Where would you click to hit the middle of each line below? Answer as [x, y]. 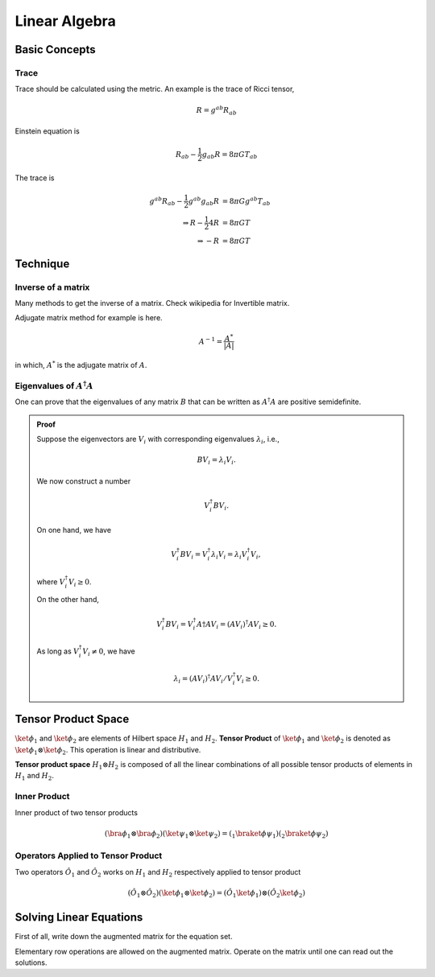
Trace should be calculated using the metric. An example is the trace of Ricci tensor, [155, 89]
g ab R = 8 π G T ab [230, 155]
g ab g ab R [204, 202]
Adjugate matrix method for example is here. [89, 318]
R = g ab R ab [216, 110]
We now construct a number [84, 481]
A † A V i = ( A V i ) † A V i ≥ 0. [236, 625]
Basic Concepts [55, 49]
